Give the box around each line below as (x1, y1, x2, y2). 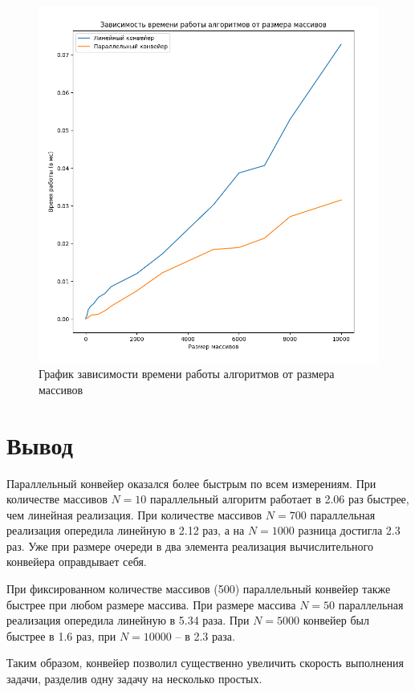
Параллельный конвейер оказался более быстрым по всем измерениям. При (6, 474, 376, 491)
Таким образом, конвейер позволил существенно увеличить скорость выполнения (6, 654, 404, 671)
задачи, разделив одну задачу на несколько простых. (6, 670, 262, 687)
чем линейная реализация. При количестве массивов (6, 506, 262, 523)
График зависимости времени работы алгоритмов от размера (39, 365, 335, 382)
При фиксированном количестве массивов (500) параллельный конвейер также (6, 580, 391, 597)
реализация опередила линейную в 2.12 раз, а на (6, 522, 245, 539)
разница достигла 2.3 (298, 522, 401, 539)
